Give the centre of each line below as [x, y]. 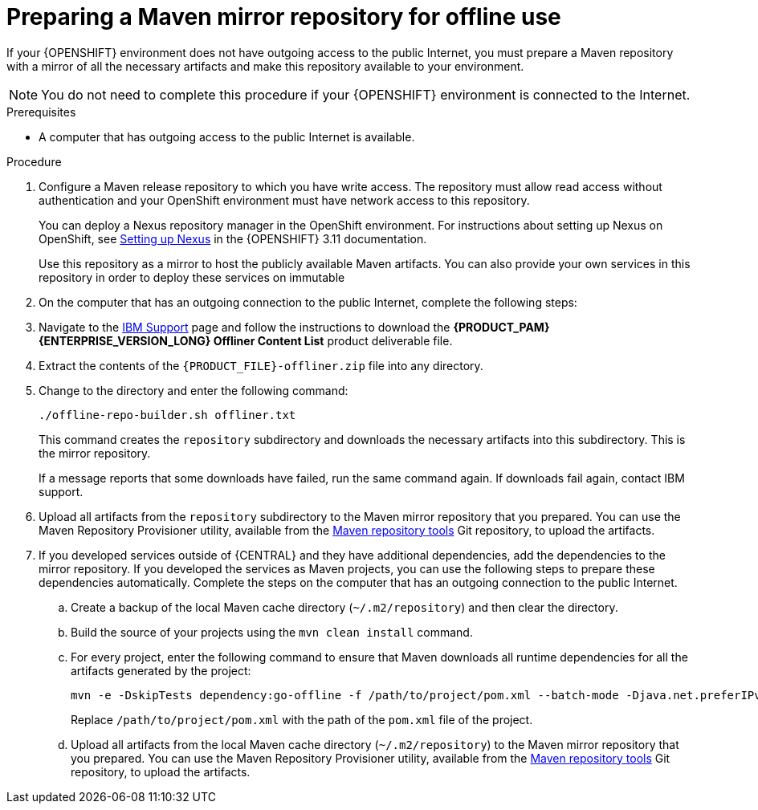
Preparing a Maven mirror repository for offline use [284, 17]
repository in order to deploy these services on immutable [192, 277]
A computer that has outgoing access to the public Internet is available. [227, 136]
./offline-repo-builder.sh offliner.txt [167, 415]
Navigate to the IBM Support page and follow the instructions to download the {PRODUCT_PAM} [294, 327]
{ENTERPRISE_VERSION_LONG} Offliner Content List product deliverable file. [246, 340]
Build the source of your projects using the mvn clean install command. [272, 632]
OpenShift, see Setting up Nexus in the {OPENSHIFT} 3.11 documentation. [233, 238]
